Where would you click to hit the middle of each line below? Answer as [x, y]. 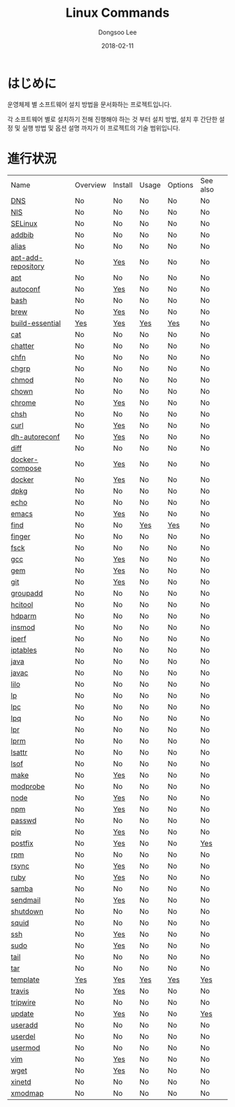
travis [20, 991]
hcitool [22, 604]
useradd [24, 1024]
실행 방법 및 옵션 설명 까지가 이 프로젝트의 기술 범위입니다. [101, 128]
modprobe [28, 786]
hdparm [24, 615]
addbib [22, 234]
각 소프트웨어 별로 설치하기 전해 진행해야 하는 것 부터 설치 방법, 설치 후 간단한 [113, 119]
